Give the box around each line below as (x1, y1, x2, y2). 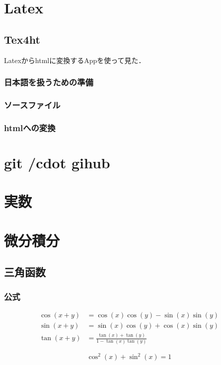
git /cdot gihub (4, 152, 110, 172)
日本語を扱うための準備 (4, 76, 93, 88)
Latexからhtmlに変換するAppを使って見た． (4, 55, 146, 65)
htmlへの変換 (4, 121, 56, 134)
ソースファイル (4, 98, 61, 111)
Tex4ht (4, 31, 40, 47)
